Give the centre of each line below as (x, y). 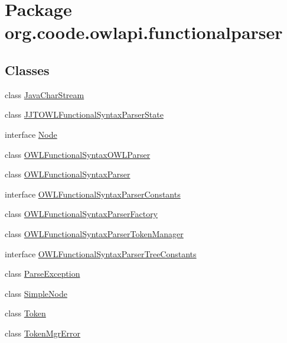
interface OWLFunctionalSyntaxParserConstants (93, 194)
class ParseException (43, 274)
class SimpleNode (36, 293)
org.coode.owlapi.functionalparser (144, 32)
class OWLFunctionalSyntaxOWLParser (78, 154)
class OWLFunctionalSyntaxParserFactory (81, 214)
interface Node (31, 134)
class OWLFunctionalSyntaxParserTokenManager (94, 233)
